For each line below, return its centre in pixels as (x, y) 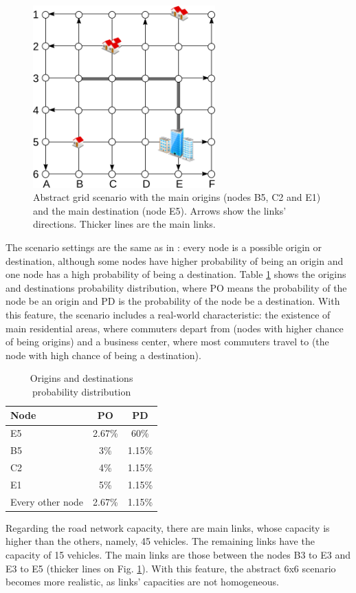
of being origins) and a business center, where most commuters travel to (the (167, 342)
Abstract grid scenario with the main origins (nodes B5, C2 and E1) (177, 197)
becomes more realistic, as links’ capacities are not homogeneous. (142, 582)
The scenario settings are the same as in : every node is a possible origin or (164, 247)
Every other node (47, 501)
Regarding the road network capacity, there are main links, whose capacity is (168, 527)
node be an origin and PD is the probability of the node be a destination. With (173, 301)
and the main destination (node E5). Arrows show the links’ (160, 210)
